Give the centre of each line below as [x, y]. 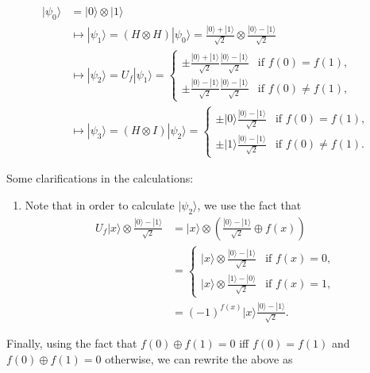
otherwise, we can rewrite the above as [199, 358]
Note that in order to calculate [100, 204]
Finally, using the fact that [72, 343]
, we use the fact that [249, 204]
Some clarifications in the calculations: [100, 178]
